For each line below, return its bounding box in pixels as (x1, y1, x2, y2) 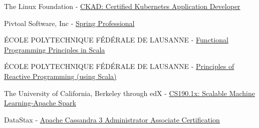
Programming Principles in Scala (4, 44, 105, 54)
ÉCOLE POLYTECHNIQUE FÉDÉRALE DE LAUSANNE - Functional (4, 34, 228, 45)
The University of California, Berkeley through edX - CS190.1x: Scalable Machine (4, 87, 255, 98)
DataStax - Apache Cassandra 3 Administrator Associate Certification (4, 114, 220, 124)
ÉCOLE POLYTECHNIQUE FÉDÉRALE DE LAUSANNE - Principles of (4, 61, 234, 71)
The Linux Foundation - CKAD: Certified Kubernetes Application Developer (4, 1, 240, 11)
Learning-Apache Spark (4, 97, 76, 108)
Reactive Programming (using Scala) (4, 70, 117, 81)
